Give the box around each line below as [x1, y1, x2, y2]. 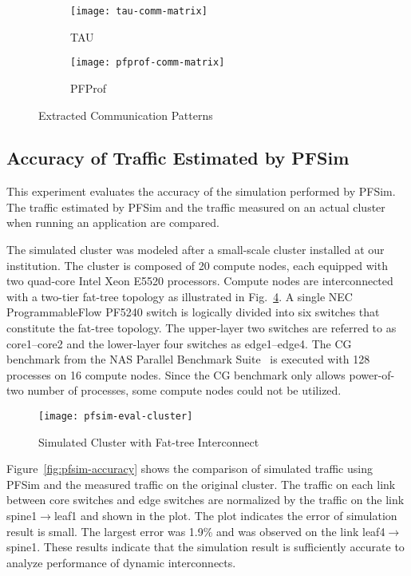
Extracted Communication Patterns [38, 106, 213, 123]
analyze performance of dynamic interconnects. [6, 554, 236, 570]
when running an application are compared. [6, 214, 219, 231]
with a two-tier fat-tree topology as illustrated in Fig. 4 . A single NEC [6, 288, 353, 304]
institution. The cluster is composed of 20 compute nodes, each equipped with [6, 256, 388, 273]
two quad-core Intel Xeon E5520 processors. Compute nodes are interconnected [6, 272, 393, 289]
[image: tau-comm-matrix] [70, 6, 207, 17]
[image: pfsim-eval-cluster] [38, 411, 193, 423]
